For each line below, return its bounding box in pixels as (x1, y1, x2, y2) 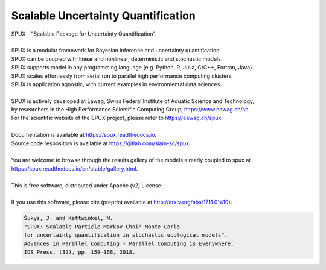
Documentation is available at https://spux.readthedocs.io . (11, 131, 157, 139)
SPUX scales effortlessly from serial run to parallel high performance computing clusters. (11, 72, 234, 80)
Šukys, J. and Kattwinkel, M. (24, 215, 113, 222)
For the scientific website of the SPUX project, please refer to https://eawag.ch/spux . (11, 115, 223, 122)
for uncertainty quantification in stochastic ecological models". (24, 232, 228, 239)
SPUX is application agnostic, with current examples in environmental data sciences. (11, 80, 222, 87)
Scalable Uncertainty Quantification (11, 9, 196, 22)
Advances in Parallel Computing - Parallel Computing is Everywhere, (24, 240, 234, 247)
